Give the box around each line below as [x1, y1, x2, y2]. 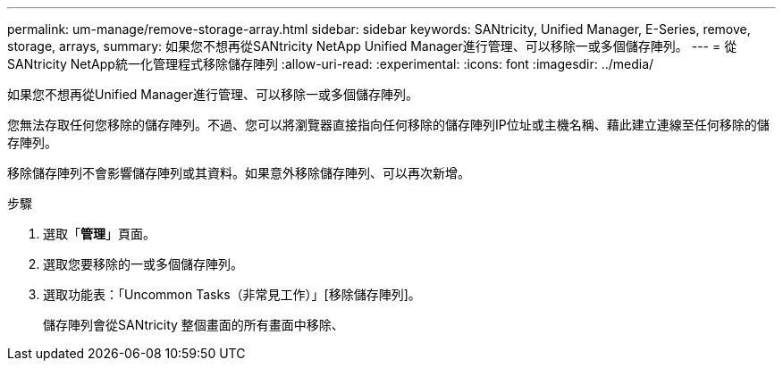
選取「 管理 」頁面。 [43, 226, 156, 241]
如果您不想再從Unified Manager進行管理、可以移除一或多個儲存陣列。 [7, 87, 418, 102]
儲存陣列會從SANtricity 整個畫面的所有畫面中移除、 [43, 317, 344, 332]
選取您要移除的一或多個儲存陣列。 [43, 256, 243, 272]
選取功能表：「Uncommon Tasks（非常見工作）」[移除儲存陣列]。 [43, 287, 421, 302]
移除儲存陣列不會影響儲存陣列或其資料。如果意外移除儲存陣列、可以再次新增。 [7, 165, 470, 180]
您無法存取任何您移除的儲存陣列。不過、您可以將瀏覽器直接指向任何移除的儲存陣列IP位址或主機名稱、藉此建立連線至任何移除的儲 [7, 117, 770, 132]
